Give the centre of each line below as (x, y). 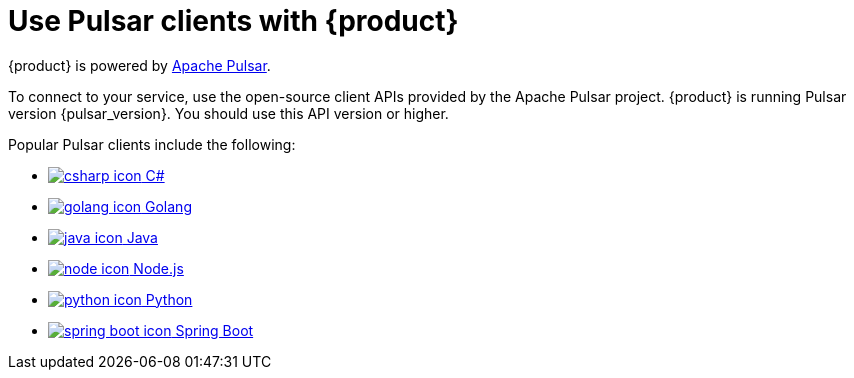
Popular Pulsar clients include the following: (152, 144)
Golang (168, 206)
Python (169, 299)
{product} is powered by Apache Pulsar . (139, 65)
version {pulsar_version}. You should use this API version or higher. (228, 113)
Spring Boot (214, 330)
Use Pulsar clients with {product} (233, 21)
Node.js (158, 268)
